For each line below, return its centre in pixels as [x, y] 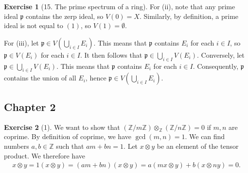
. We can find [205, 136]
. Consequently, [216, 66]
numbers [17, 146]
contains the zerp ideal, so [65, 16]
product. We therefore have [44, 155]
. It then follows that [111, 55]
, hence [96, 78]
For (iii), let [21, 42]
